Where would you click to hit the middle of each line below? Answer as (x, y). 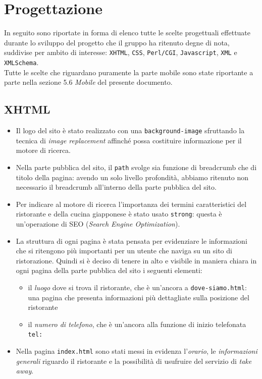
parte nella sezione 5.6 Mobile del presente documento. (88, 82)
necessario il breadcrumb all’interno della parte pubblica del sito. (116, 187)
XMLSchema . (21, 62)
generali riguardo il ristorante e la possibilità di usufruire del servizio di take (134, 361)
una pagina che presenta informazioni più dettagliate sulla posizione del (139, 297)
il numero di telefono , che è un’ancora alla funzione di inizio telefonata (137, 324)
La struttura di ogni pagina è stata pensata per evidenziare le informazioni (132, 240)
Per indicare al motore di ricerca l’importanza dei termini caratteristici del (131, 204)
